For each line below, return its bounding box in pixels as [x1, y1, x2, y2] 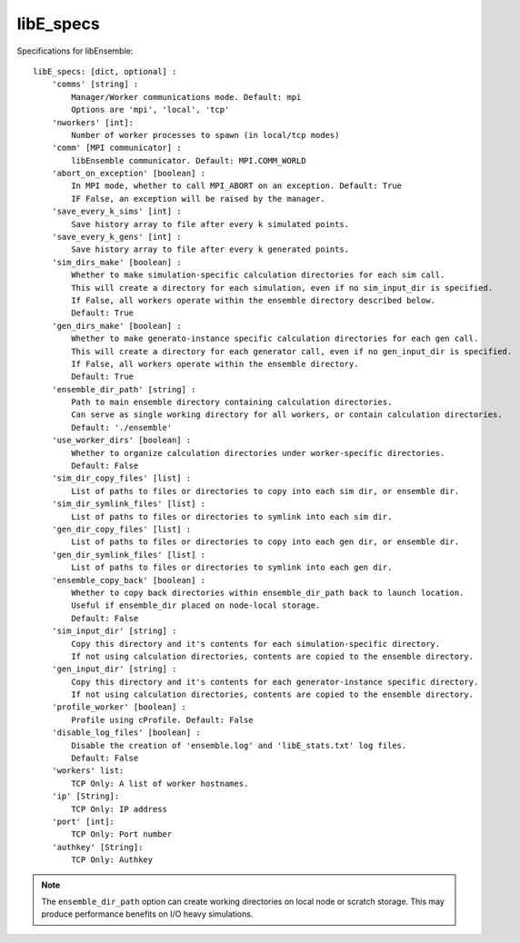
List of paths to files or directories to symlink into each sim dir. [71, 511, 393, 521]
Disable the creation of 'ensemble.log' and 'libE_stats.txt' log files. [71, 740, 407, 750]
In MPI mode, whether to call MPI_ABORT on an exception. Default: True [71, 181, 403, 191]
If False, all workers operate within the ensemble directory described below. [71, 295, 436, 305]
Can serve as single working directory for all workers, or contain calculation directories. [71, 410, 504, 420]
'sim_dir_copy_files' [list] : [51, 473, 192, 483]
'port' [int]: [51, 816, 115, 827]
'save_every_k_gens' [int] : [51, 232, 182, 243]
